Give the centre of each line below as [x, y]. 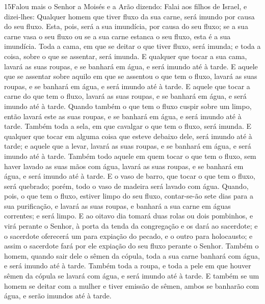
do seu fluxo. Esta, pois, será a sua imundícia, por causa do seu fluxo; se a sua [126, 26]
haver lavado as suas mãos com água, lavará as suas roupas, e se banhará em [124, 166]
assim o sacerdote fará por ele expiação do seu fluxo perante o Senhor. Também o [131, 246]
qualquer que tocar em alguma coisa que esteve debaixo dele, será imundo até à [128, 136]
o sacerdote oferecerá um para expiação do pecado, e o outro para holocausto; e [128, 236]
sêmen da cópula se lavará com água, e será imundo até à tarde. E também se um [132, 276]
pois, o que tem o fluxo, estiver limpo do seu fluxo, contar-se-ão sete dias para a [129, 196]
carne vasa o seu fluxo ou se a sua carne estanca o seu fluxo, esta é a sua [117, 36]
